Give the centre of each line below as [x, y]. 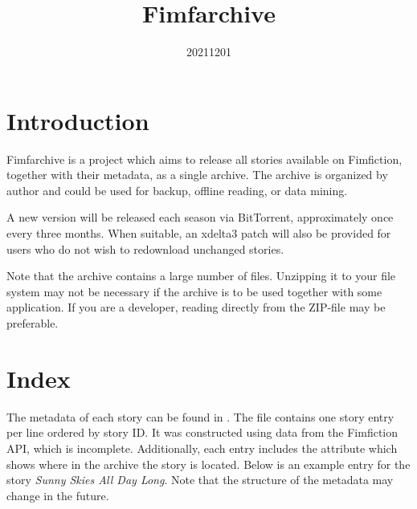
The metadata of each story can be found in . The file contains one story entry [200, 416]
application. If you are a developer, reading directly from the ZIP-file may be [196, 307]
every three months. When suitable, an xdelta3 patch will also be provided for [199, 233]
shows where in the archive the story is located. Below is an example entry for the [208, 464]
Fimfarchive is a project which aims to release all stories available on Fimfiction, [204, 159]
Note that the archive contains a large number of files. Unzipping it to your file [201, 276]
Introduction [78, 120]
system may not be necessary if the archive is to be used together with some [194, 291]
